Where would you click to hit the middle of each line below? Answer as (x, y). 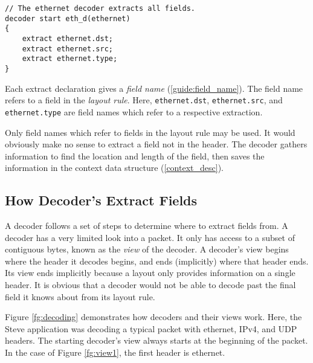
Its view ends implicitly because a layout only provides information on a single (150, 273)
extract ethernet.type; (70, 59)
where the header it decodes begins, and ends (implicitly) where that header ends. (157, 261)
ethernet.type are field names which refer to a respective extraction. (134, 111)
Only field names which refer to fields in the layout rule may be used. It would (150, 132)
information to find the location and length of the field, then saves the (135, 156)
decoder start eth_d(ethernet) (68, 18)
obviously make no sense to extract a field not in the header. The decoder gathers (156, 144)
